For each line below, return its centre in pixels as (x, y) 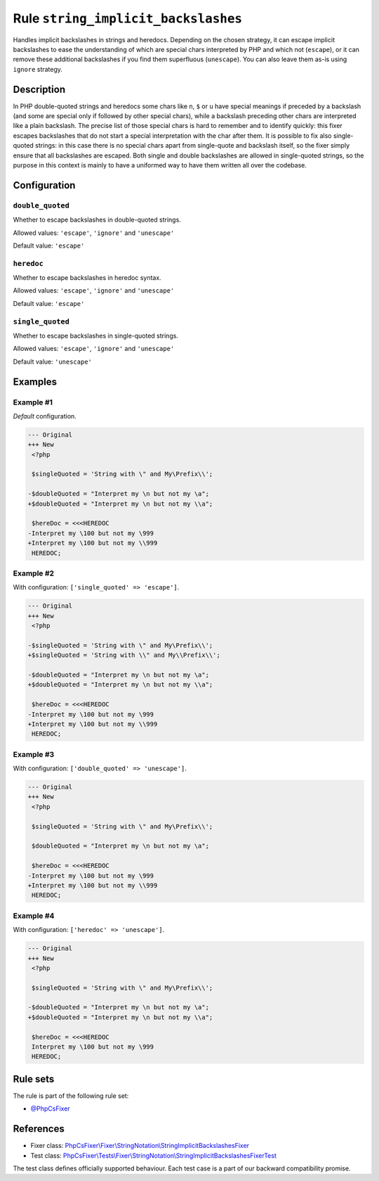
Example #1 (33, 402)
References (39, 1129)
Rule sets (34, 1079)
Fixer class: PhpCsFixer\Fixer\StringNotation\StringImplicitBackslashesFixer (140, 1146)
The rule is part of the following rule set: (71, 1096)
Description (39, 89)
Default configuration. (45, 416)
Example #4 (34, 916)
